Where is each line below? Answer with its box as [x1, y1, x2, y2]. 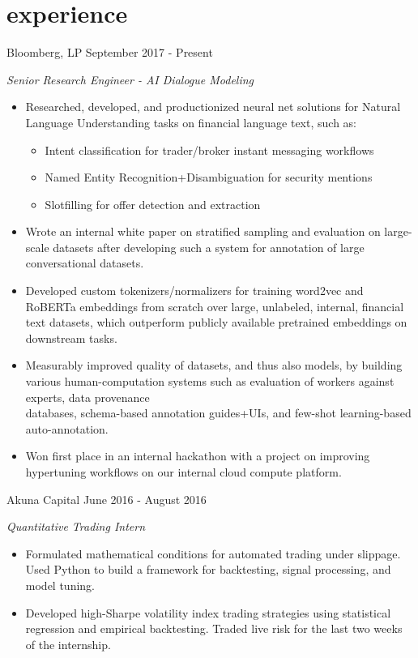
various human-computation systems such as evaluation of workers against [25, 373, 395, 390]
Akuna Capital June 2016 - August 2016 [6, 490, 207, 507]
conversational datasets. [25, 254, 144, 271]
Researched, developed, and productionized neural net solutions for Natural [25, 98, 401, 115]
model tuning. [25, 576, 95, 593]
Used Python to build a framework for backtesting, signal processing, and [25, 561, 391, 578]
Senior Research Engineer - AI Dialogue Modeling [6, 70, 254, 88]
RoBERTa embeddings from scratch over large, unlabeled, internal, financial [25, 297, 404, 314]
